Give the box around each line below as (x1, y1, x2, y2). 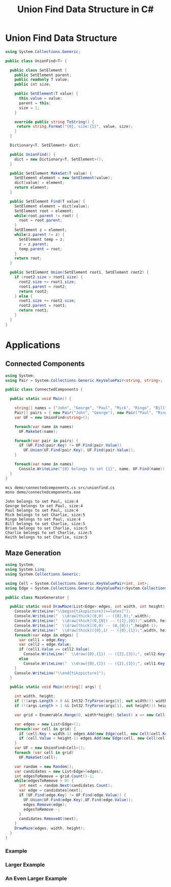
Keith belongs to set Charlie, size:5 (5, 535, 88, 540)
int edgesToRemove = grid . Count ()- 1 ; (14, 774, 95, 779)
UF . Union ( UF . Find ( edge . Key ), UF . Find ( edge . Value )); (23, 797, 133, 802)
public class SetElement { (10, 67, 67, 73)
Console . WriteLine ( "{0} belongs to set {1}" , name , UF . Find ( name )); (18, 466, 167, 471)
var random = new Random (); (14, 764, 74, 769)
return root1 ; (18, 308, 49, 313)
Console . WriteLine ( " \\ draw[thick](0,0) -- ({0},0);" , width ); (14, 614, 152, 619)
